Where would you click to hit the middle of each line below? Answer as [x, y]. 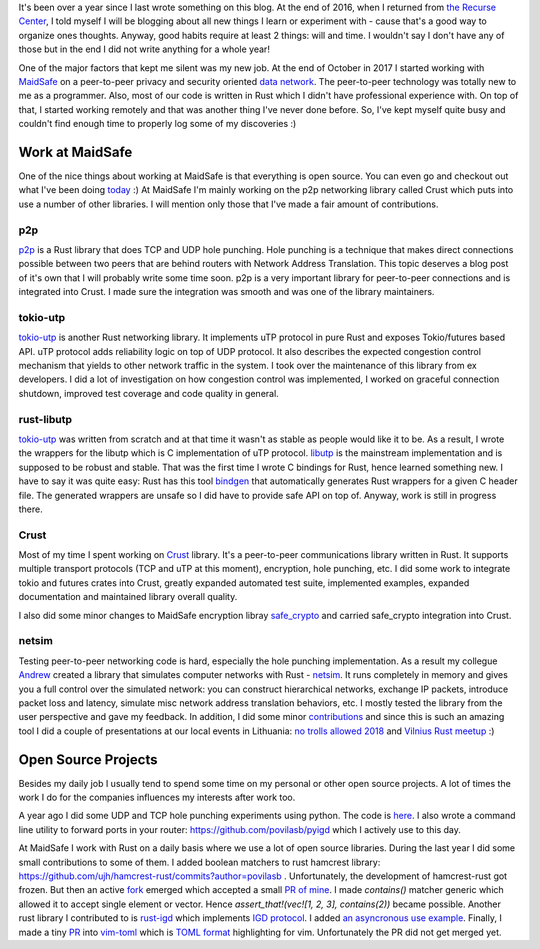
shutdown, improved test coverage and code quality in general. [148, 393]
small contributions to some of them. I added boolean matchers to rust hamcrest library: [199, 862]
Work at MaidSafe [75, 151]
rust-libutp [45, 419]
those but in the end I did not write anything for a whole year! [144, 49]
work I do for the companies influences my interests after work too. [157, 797]
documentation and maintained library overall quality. [128, 597]
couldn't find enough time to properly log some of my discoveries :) [157, 124]
